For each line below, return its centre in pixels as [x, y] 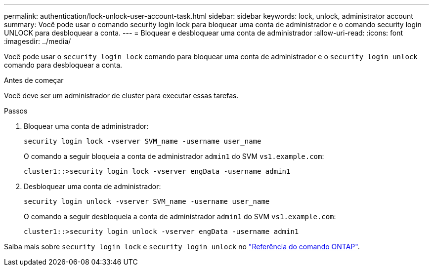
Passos [16, 111]
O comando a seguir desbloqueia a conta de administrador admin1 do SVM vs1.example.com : [180, 216]
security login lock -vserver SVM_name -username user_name [143, 141]
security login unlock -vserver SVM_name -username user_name [147, 201]
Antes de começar [34, 80]
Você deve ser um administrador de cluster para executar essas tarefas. [121, 96]
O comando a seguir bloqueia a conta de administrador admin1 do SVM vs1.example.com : [174, 156]
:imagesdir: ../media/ [38, 41]
